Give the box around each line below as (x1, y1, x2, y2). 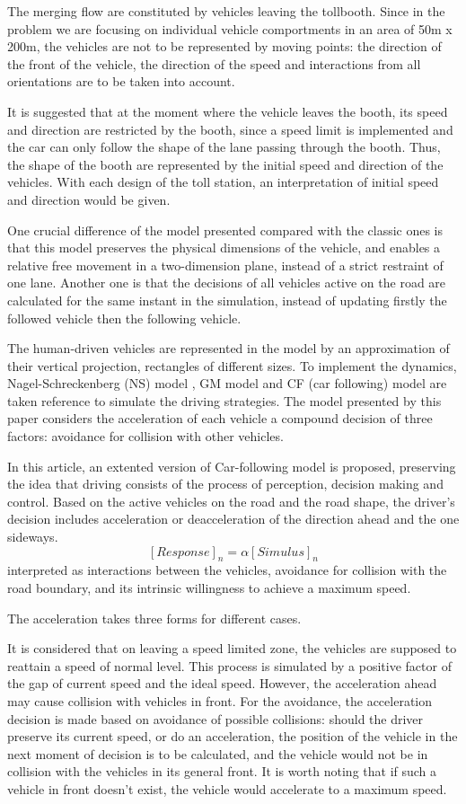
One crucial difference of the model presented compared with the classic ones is (7, 220, 444, 239)
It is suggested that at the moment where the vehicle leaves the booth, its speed (7, 102, 448, 120)
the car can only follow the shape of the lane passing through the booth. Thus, (7, 137, 441, 156)
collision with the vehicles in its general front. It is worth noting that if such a (7, 762, 437, 781)
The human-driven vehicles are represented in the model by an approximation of (7, 339, 450, 358)
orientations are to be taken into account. (7, 72, 235, 91)
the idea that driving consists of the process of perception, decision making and (7, 474, 444, 493)
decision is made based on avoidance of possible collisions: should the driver (7, 709, 424, 728)
